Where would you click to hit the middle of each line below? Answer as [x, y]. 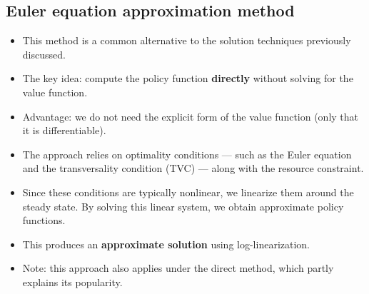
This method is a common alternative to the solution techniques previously [187, 40]
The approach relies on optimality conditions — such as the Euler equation [187, 154]
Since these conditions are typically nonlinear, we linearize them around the [188, 192]
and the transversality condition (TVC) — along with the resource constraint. [193, 168]
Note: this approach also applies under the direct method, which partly [178, 268]
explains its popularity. [72, 282]
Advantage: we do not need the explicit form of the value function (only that [191, 116]
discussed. [44, 54]
